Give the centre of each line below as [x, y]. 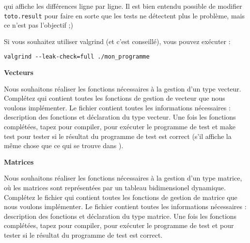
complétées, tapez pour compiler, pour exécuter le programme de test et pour [119, 225]
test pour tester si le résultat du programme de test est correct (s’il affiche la [118, 136]
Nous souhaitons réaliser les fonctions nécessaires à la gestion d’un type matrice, [123, 178]
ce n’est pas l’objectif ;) [39, 25]
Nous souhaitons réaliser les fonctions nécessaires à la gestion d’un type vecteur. [123, 88]
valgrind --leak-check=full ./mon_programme [77, 57]
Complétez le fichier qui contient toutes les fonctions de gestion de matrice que [121, 197]
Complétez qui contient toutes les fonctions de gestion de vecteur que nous [115, 98]
